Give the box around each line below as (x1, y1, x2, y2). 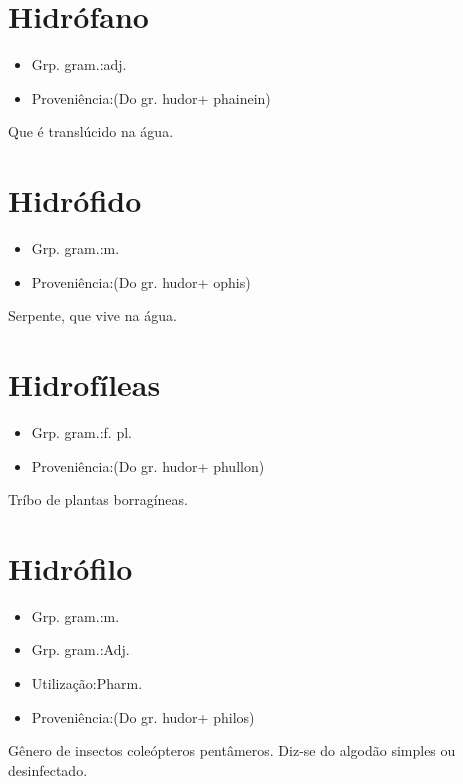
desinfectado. (8, 759, 88, 780)
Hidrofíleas (8, 364, 161, 404)
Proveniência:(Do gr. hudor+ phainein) (31, 87, 271, 108)
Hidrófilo (8, 547, 133, 588)
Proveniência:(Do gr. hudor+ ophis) (31, 271, 251, 292)
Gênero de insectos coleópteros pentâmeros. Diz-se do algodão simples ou (8, 740, 456, 761)
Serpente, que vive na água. (8, 305, 177, 326)
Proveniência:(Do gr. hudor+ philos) (31, 706, 255, 727)
